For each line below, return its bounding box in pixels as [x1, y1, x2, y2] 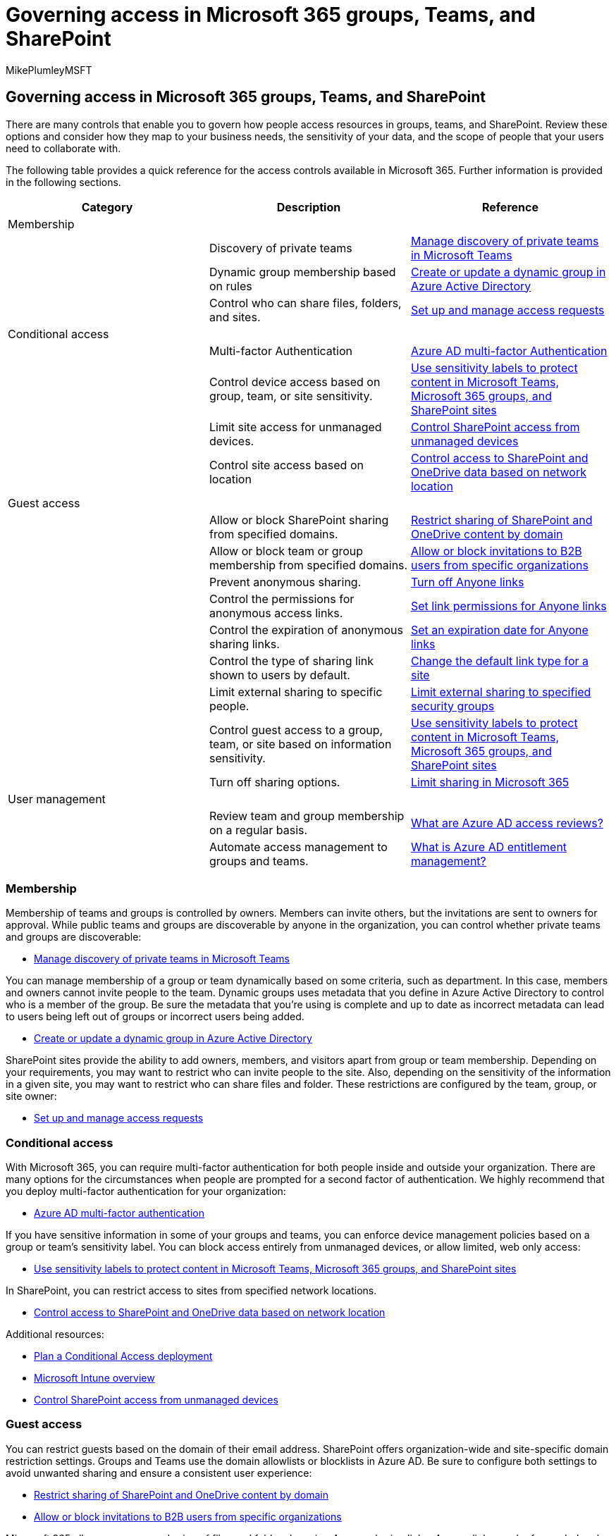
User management [8, 791, 106, 806]
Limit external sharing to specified [410, 684, 591, 699]
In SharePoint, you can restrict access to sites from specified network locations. [6, 1284, 377, 1297]
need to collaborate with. [6, 142, 121, 154]
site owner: [6, 1090, 57, 1103]
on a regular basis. [209, 822, 308, 837]
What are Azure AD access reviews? [410, 815, 603, 830]
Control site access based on [209, 457, 364, 472]
